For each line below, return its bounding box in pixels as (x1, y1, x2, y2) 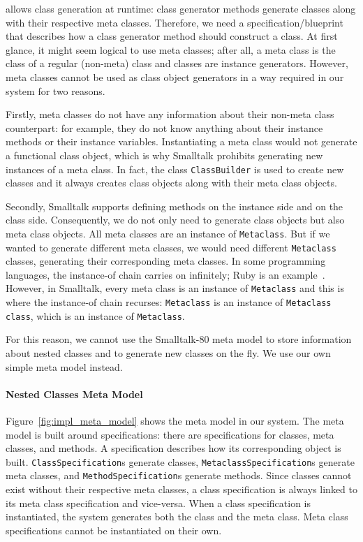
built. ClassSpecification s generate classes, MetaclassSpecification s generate (6, 454, 355, 469)
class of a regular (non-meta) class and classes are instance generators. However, (6, 56, 348, 71)
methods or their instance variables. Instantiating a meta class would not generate (6, 134, 357, 149)
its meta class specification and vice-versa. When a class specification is (6, 495, 311, 510)
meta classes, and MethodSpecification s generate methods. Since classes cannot (6, 468, 352, 483)
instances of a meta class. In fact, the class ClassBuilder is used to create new (6, 161, 344, 176)
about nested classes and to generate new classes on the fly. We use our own (6, 346, 331, 360)
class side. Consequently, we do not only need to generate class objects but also (6, 212, 345, 227)
